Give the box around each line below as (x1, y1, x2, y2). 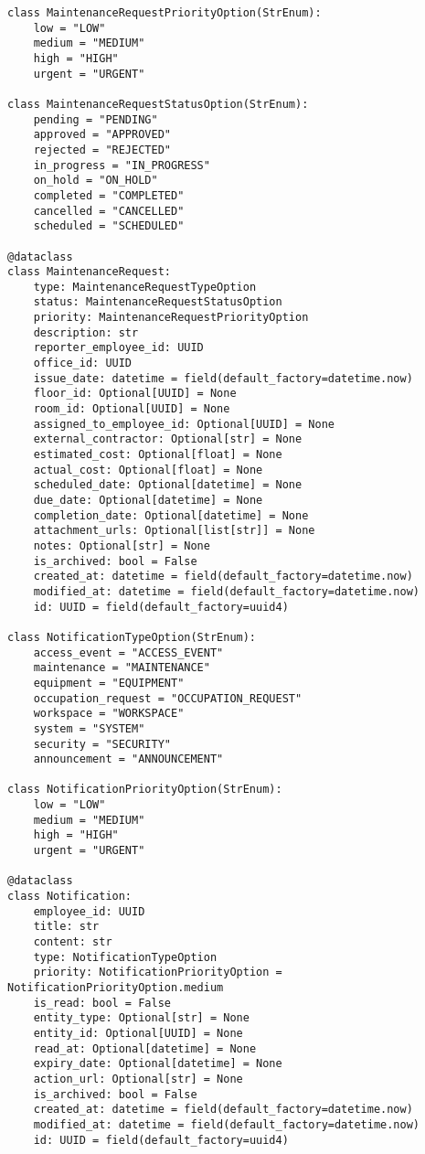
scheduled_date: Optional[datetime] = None (33, 478, 303, 492)
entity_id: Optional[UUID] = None (33, 1026, 243, 1040)
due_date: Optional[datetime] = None (33, 494, 263, 507)
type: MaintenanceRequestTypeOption (33, 280, 257, 294)
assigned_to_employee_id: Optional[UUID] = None (33, 417, 335, 431)
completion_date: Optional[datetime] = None (33, 508, 309, 522)
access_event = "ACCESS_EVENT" (33, 646, 224, 659)
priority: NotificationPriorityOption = (33, 966, 282, 979)
